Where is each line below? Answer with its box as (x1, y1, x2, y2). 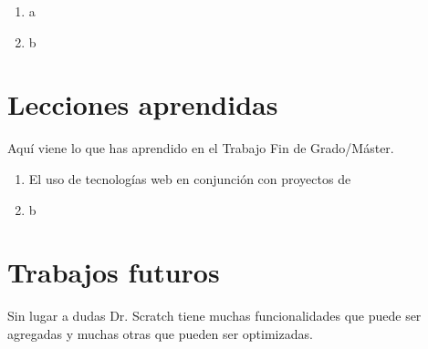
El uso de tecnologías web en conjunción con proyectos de (28, 169, 351, 188)
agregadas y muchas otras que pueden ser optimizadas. (7, 323, 313, 343)
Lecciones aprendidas (7, 86, 278, 123)
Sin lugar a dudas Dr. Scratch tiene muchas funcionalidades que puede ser (7, 306, 422, 325)
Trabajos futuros (7, 253, 220, 291)
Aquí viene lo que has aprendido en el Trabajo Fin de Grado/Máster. (7, 139, 394, 158)
